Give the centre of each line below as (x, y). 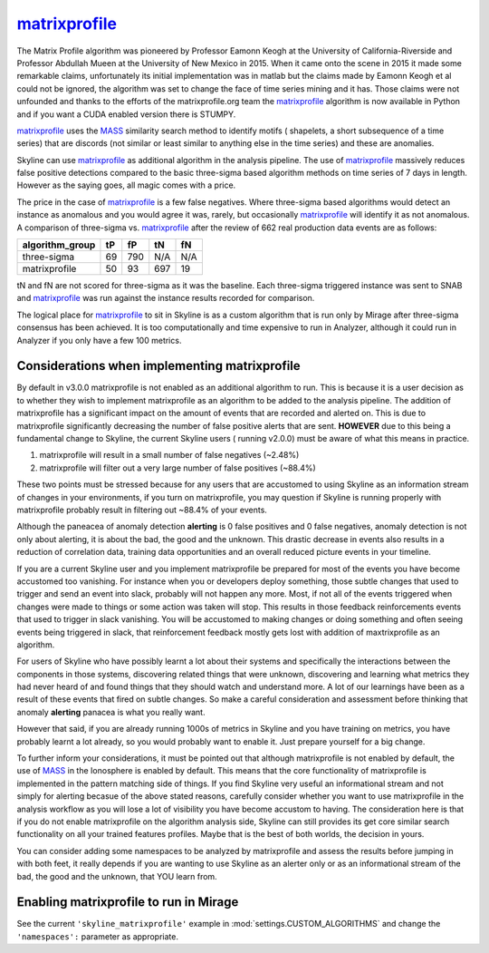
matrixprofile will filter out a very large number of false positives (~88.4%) (177, 468)
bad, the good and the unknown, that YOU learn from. (117, 876)
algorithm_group (59, 245)
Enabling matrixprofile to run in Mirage (128, 902)
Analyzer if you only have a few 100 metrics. (99, 340)
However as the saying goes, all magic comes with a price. (126, 185)
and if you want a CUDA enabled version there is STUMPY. (126, 114)
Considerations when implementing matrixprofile (158, 366)
